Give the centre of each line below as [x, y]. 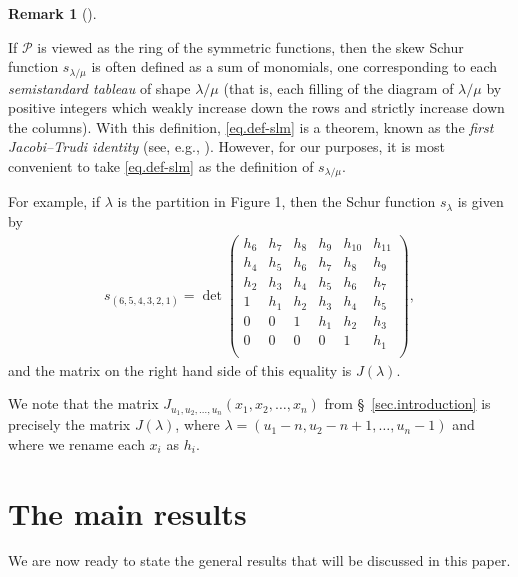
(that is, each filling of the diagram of [338, 87]
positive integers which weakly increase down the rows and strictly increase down [256, 107]
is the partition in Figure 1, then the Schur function [276, 201]
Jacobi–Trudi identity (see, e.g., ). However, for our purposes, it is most [226, 146]
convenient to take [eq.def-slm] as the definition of [161, 166]
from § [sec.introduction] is [407, 403]
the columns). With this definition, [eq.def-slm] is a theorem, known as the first [251, 126]
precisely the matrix [69, 424]
